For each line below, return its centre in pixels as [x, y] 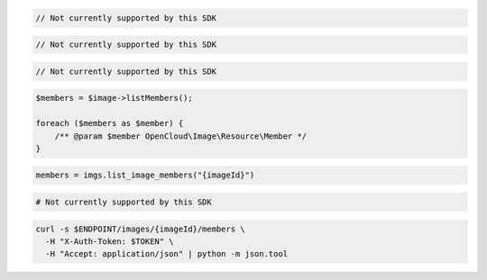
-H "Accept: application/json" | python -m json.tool [167, 254]
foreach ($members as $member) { [110, 123]
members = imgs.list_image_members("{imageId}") [145, 175]
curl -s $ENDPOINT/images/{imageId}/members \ [140, 229]
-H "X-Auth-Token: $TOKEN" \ [110, 242]
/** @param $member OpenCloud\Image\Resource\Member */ [181, 136]
